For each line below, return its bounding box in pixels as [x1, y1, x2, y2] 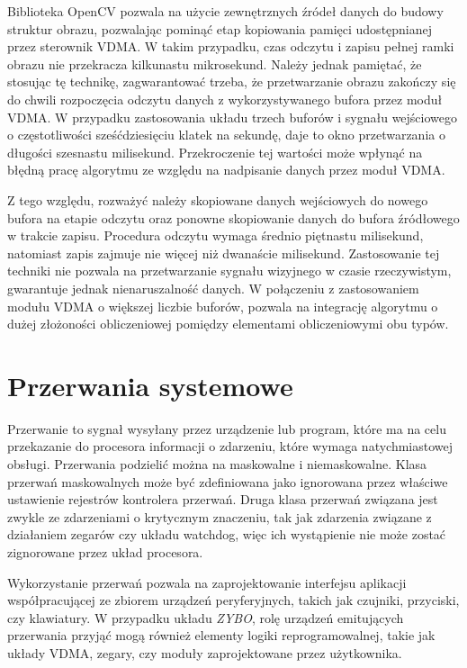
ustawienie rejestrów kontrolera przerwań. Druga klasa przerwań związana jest [7, 490, 438, 509]
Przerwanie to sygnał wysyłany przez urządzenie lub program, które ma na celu [7, 419, 446, 438]
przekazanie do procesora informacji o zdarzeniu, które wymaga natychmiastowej [7, 437, 454, 456]
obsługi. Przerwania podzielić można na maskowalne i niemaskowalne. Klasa [7, 455, 427, 473]
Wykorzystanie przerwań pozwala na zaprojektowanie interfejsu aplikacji [7, 573, 407, 591]
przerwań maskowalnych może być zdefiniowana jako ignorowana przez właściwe [7, 472, 448, 491]
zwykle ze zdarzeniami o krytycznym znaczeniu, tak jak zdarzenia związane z [7, 507, 432, 526]
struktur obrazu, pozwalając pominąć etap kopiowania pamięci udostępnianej [7, 19, 433, 38]
